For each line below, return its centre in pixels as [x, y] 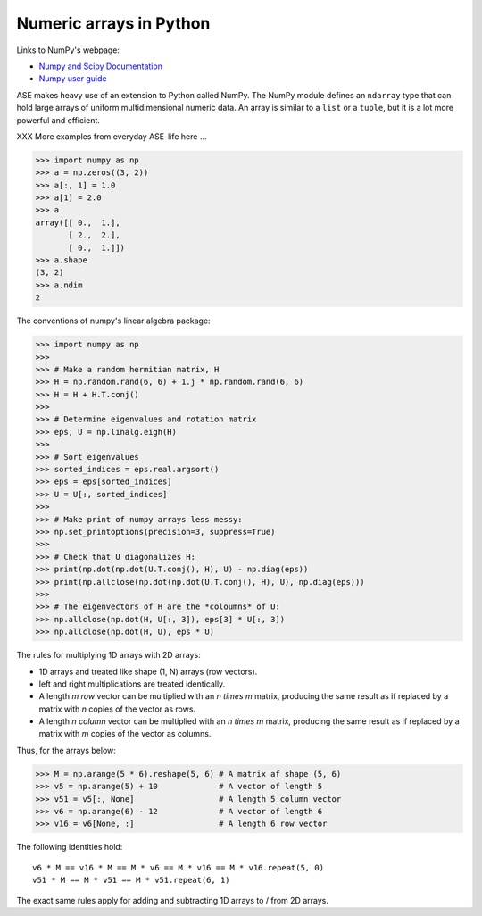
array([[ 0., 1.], [78, 222]
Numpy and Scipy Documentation [100, 66]
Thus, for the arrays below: [66, 750]
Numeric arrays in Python [113, 23]
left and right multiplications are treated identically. [132, 684]
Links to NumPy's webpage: [68, 50]
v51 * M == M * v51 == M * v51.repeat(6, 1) [132, 880]
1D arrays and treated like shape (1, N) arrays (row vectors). [148, 671]
